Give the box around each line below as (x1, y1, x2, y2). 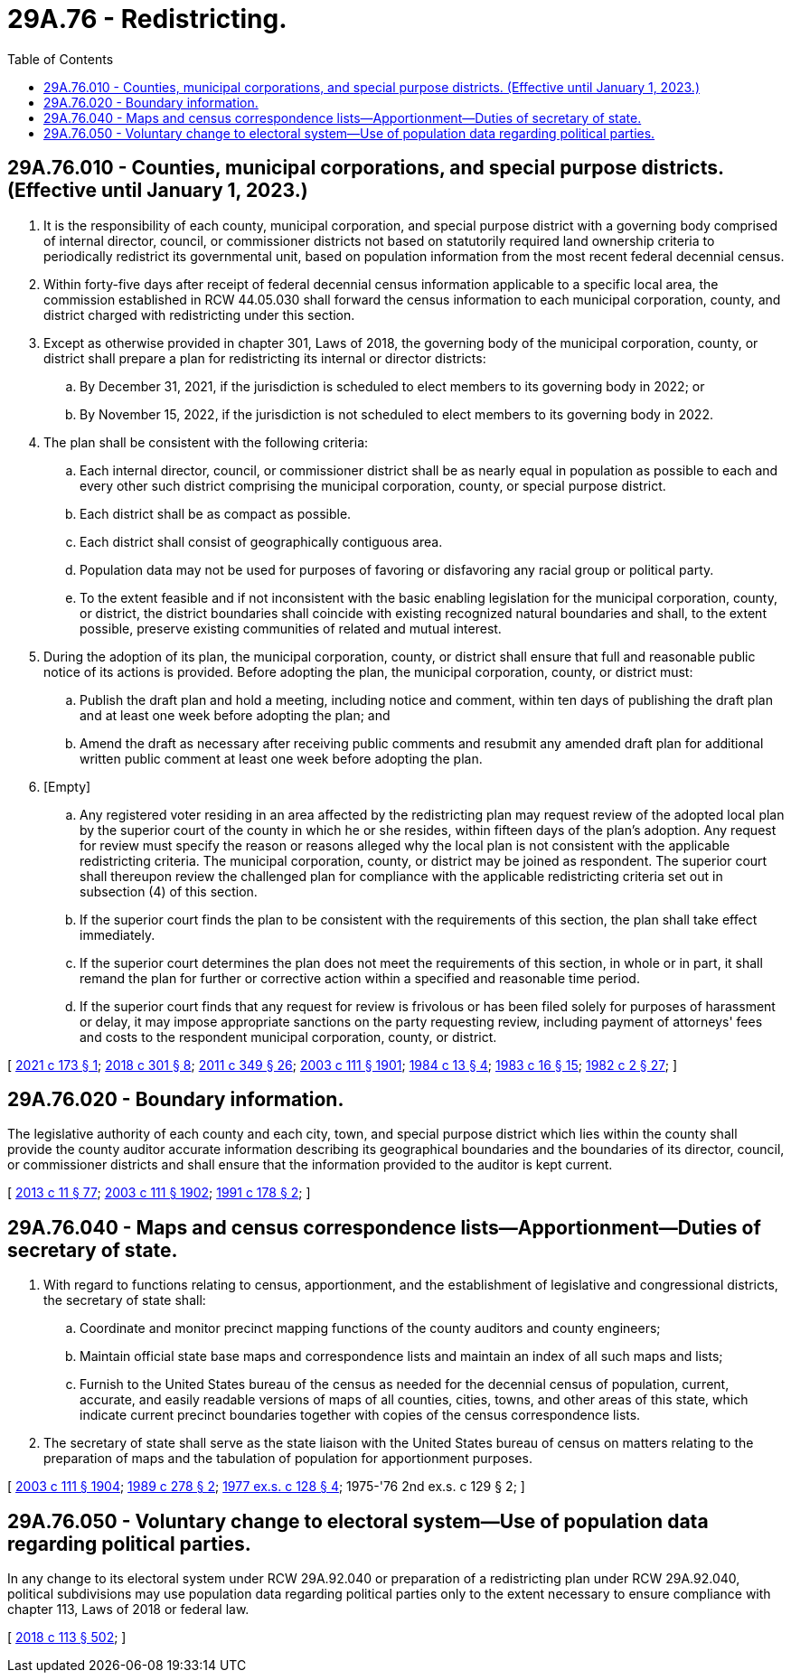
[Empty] (43, 778, 91, 794)
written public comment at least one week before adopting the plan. (80, 750, 483, 766)
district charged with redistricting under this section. (43, 306, 355, 323)
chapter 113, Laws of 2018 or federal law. (7, 1601, 250, 1618)
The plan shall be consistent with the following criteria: (43, 434, 369, 450)
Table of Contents (7, 51, 114, 67)
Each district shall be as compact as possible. (80, 505, 352, 521)
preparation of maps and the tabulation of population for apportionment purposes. (43, 1450, 532, 1467)
